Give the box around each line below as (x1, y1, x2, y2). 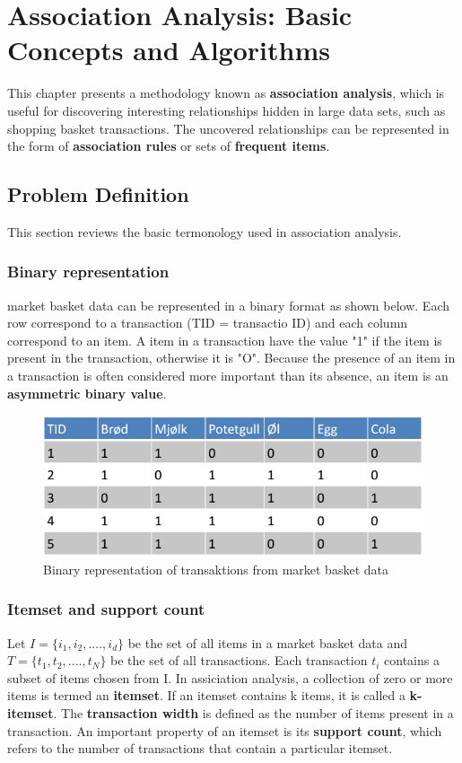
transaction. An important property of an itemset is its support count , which (7, 721, 442, 740)
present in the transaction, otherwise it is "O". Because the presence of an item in (7, 348, 456, 367)
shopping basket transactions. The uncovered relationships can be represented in (7, 118, 449, 137)
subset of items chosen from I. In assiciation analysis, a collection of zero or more (7, 668, 453, 687)
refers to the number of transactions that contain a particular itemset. (7, 739, 393, 758)
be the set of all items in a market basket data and (127, 633, 408, 652)
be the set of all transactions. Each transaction (110, 651, 368, 670)
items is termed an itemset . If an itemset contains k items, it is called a (7, 686, 405, 705)
